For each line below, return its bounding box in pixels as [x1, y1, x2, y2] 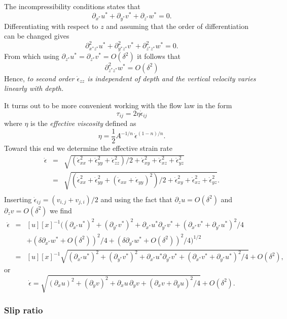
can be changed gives [4, 30, 69, 41]
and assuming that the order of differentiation [106, 20, 248, 31]
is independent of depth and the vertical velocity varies [87, 73, 256, 83]
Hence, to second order [4, 73, 75, 83]
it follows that [137, 51, 181, 61]
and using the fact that [100, 194, 172, 204]
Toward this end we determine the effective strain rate [4, 143, 172, 153]
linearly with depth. [4, 83, 64, 93]
